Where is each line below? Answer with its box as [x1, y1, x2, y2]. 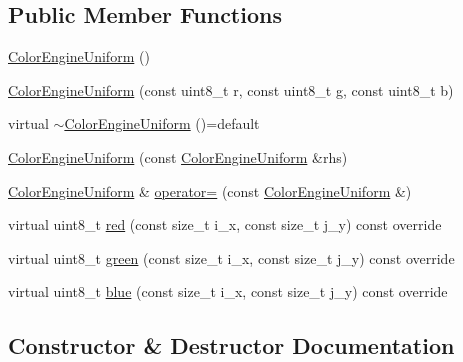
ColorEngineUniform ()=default [64, 113, 260, 134]
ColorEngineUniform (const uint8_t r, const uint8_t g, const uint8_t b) [8, 79, 454, 100]
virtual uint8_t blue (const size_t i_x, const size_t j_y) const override [8, 281, 448, 302]
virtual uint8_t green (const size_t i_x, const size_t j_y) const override [8, 247, 455, 268]
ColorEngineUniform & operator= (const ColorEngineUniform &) [8, 180, 412, 201]
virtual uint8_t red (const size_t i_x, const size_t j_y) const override [8, 214, 442, 235]
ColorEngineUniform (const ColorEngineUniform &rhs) [8, 146, 348, 167]
